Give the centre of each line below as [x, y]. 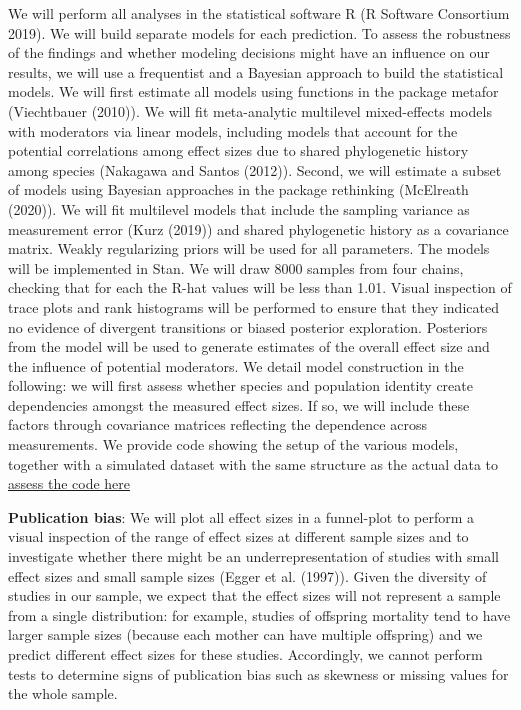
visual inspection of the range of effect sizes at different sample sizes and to [238, 536]
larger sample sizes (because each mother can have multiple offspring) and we [245, 634]
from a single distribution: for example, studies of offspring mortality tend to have [259, 614]
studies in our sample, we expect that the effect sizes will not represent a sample [254, 595]
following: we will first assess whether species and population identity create [240, 385]
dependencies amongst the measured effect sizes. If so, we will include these [239, 404]
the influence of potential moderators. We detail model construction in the [236, 365]
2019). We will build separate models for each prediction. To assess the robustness [259, 32]
